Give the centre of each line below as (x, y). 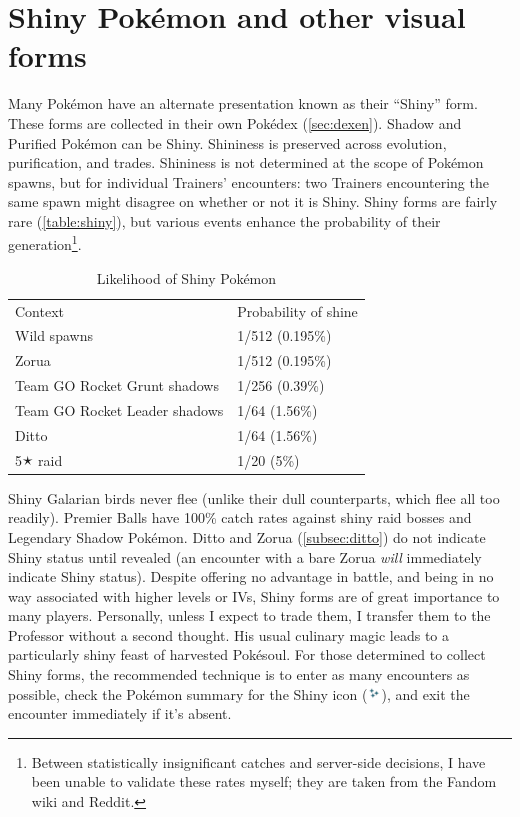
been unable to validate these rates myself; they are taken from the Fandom (264, 781)
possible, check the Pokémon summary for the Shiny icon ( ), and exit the (239, 693)
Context (39, 310)
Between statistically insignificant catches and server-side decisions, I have (258, 761)
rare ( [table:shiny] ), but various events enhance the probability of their (224, 220)
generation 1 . (45, 243)
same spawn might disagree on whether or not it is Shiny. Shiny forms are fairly (253, 201)
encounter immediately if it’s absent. (120, 713)
